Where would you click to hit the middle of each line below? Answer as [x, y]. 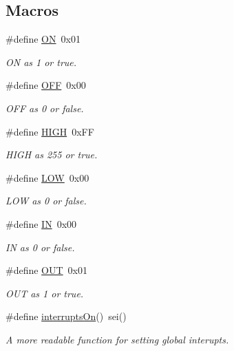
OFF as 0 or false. [45, 108]
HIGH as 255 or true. [52, 155]
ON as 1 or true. [41, 62]
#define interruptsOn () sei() [66, 316]
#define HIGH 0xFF [50, 131]
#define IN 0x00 [41, 223]
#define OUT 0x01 [47, 270]
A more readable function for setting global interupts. [117, 339]
